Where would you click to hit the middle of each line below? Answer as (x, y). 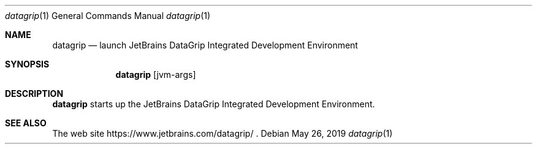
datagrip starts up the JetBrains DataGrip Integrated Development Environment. (214, 104)
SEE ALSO (26, 123)
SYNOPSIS (27, 64)
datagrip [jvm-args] (156, 74)
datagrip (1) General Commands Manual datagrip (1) (108, 16)
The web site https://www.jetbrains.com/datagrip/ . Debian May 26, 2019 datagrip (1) (223, 133)
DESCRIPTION (34, 94)
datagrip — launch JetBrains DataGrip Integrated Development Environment (205, 45)
